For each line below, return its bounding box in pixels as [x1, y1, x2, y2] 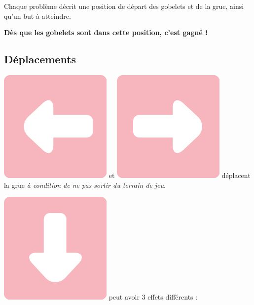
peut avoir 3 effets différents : [109, 292, 198, 302]
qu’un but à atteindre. [4, 10, 71, 21]
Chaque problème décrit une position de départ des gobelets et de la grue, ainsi [4, 1, 244, 11]
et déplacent [109, 170, 251, 180]
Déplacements [4, 51, 76, 67]
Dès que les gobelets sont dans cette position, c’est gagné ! [4, 27, 208, 38]
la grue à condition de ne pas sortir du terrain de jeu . [4, 179, 166, 190]
